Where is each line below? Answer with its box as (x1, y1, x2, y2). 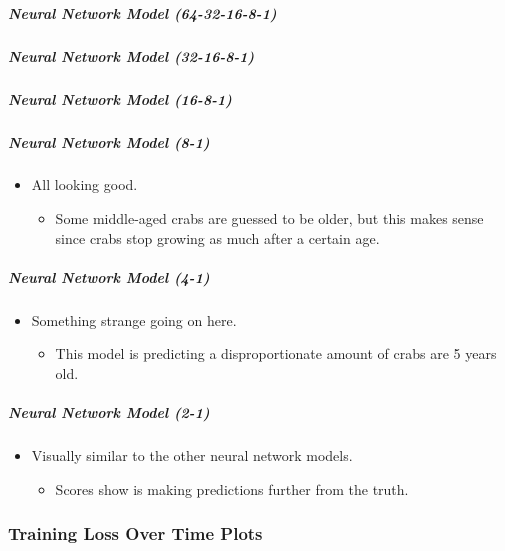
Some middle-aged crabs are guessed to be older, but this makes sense (55, 208, 484, 229)
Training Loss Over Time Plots (8, 521, 263, 546)
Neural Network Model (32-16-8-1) (8, 45, 255, 66)
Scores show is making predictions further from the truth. (55, 478, 409, 499)
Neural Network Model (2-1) (8, 402, 210, 423)
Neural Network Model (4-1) (8, 266, 210, 287)
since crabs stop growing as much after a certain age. (55, 227, 380, 248)
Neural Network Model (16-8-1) (8, 88, 232, 109)
